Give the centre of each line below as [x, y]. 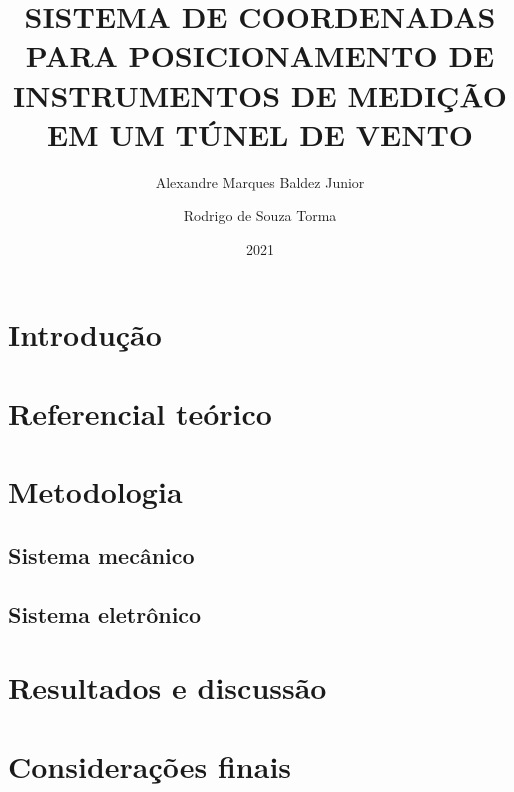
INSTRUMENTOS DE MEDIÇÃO [260, 94]
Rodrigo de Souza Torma [260, 215]
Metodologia [95, 491]
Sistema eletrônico [105, 613]
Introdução [85, 334]
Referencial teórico [140, 412]
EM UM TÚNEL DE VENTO [260, 133]
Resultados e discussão [167, 687]
